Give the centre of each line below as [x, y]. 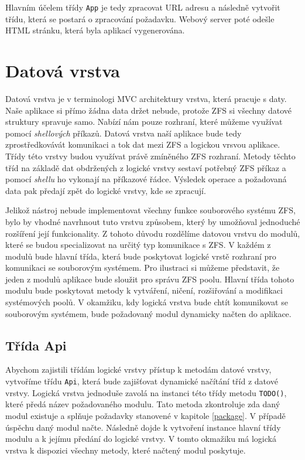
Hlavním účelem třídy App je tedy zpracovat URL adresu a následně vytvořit [143, 7]
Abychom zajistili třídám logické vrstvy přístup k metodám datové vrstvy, [138, 369]
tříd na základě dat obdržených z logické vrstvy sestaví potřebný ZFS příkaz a [146, 167]
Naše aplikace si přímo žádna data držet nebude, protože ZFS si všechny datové [149, 110]
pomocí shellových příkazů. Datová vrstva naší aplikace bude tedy [124, 133]
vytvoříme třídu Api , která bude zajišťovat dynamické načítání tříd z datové [142, 381]
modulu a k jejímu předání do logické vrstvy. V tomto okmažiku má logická [141, 439]
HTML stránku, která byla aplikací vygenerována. [95, 30]
